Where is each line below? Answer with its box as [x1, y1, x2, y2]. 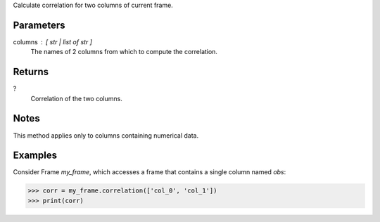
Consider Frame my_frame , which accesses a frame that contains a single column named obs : [13, 168, 286, 176]
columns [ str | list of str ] [13, 37, 93, 46]
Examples [13, 150, 58, 162]
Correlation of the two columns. [30, 94, 122, 103]
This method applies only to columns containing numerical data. [13, 131, 199, 140]
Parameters [13, 19, 65, 31]
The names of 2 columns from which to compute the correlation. [30, 48, 218, 56]
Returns [13, 66, 49, 78]
